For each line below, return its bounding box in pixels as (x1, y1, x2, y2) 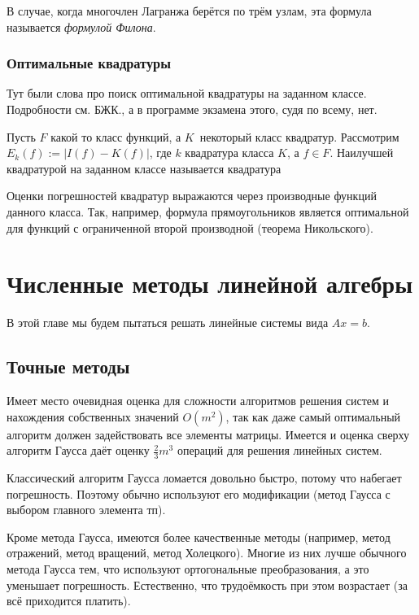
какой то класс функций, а (50, 128, 181, 145)
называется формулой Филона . (7, 18, 156, 35)
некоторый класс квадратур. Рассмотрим (199, 128, 399, 145)
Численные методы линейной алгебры (7, 267, 413, 300)
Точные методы (7, 354, 130, 379)
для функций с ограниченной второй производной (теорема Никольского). (7, 219, 373, 236)
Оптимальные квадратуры (7, 53, 171, 73)
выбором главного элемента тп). (7, 501, 166, 518)
